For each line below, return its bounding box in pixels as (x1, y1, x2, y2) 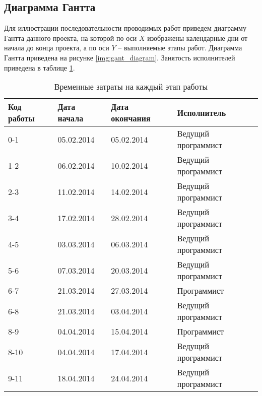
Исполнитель (177, 106, 226, 118)
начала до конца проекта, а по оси (4, 42, 109, 53)
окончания (111, 112, 151, 124)
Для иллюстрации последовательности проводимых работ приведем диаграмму (4, 23, 246, 33)
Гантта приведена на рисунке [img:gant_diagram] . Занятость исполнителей (4, 52, 235, 62)
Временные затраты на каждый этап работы (54, 81, 208, 93)
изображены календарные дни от (147, 32, 248, 43)
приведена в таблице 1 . (4, 62, 75, 73)
